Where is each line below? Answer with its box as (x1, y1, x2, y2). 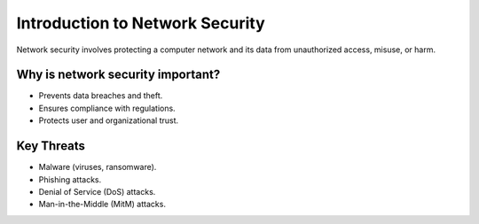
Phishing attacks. (38, 174, 102, 185)
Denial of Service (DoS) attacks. (38, 186, 156, 197)
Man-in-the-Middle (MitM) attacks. (38, 199, 166, 210)
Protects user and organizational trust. (38, 115, 179, 126)
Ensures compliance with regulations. (38, 103, 177, 113)
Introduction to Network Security (16, 13, 265, 33)
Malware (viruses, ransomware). (38, 162, 157, 173)
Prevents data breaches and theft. (38, 90, 163, 101)
